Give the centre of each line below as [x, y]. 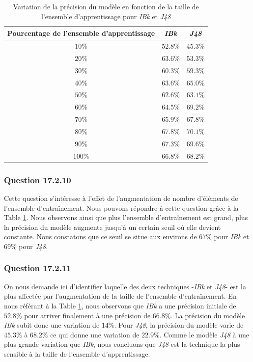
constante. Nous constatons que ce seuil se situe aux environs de [100, 237]
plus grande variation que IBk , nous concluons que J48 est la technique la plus [122, 344]
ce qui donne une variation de [95, 334]
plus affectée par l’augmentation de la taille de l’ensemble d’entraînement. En [120, 296]
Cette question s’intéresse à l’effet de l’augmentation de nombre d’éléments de [121, 198]
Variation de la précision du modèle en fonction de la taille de [106, 6]
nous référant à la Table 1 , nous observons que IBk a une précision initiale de [120, 305]
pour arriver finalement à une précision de [87, 315]
